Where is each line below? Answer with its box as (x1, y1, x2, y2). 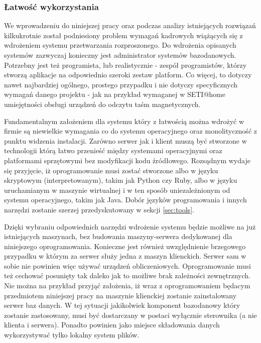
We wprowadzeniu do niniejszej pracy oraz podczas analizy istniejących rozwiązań (4, 20, 256, 31)
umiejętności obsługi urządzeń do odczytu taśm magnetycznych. (4, 98, 201, 109)
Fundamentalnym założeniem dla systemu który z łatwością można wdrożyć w (4, 116, 244, 126)
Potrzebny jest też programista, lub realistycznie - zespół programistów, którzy (4, 59, 247, 70)
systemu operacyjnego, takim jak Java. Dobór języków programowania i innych (4, 194, 247, 205)
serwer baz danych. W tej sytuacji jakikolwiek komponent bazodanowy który (4, 300, 240, 310)
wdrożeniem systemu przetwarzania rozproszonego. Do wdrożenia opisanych (4, 40, 236, 50)
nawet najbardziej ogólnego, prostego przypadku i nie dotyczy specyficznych (4, 79, 238, 89)
